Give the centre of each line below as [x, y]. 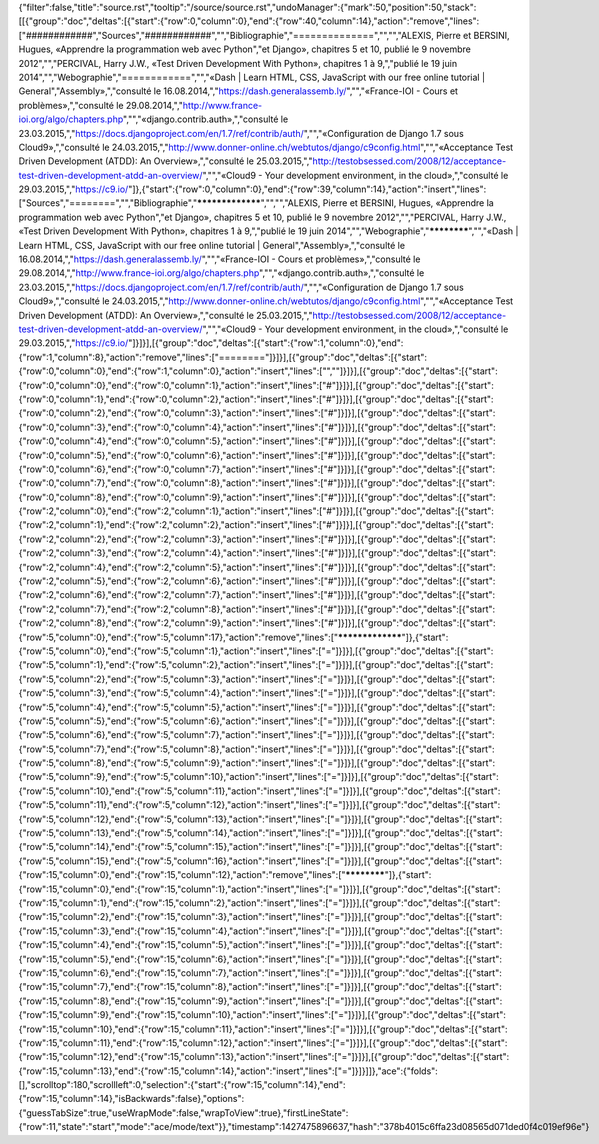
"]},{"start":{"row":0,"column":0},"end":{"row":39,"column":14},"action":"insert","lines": [307, 189]
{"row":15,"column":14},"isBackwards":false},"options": [131, 1099]
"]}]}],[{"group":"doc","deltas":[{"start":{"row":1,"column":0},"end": [266, 343]
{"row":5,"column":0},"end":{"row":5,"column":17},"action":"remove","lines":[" [178, 637]
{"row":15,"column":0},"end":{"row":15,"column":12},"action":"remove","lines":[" [182, 875]
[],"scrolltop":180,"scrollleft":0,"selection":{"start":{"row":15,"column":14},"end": [182, 1085]
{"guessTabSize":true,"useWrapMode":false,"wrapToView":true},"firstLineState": [183, 1112]
